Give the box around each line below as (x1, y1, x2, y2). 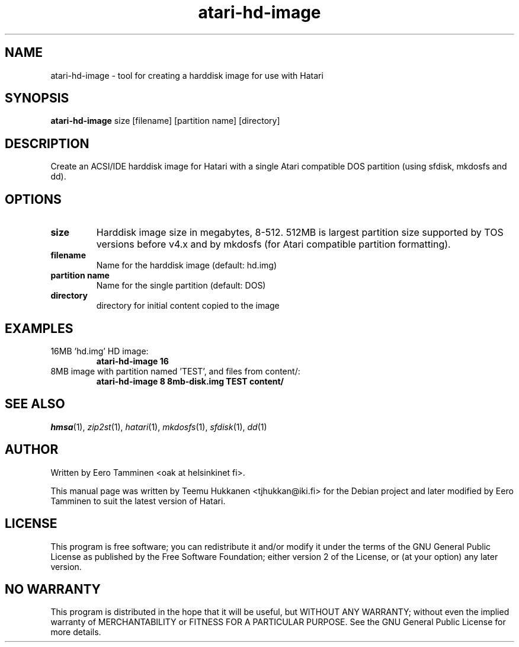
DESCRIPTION (5, 136, 89, 151)
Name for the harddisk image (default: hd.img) (96, 260, 277, 271)
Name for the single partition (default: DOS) (96, 280, 266, 291)
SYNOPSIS (5, 91, 69, 106)
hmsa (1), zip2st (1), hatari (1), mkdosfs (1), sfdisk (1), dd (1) (50, 421, 267, 432)
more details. (50, 627, 101, 638)
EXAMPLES (5, 321, 73, 336)
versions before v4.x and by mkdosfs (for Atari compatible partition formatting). (96, 238, 451, 251)
